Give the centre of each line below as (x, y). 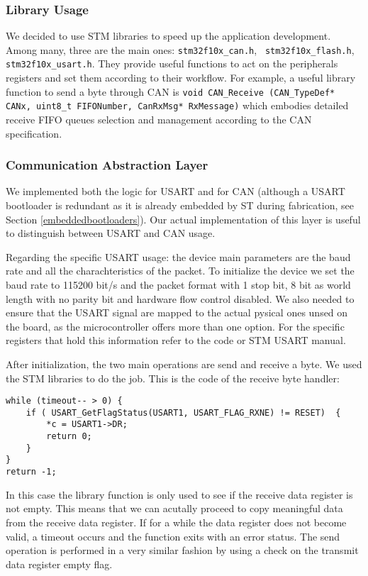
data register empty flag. (59, 564)
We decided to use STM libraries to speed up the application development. (168, 36)
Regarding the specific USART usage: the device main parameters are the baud (178, 256)
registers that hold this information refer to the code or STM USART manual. (176, 340)
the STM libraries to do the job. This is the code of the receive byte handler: (173, 378)
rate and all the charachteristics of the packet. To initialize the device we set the (180, 271)
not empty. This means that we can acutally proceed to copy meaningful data (174, 508)
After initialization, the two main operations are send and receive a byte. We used (184, 364)
